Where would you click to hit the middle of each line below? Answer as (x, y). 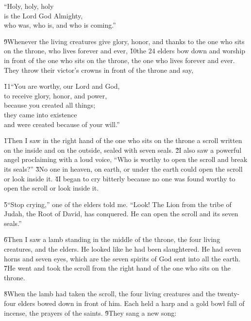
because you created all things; (50, 105)
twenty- (228, 294)
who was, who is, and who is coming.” (60, 25)
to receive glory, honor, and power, (56, 95)
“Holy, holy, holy (29, 6)
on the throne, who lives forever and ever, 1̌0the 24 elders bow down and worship (125, 51)
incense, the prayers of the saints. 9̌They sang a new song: (90, 313)
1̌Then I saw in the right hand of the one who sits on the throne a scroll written (123, 140)
